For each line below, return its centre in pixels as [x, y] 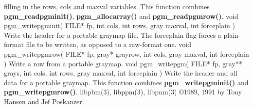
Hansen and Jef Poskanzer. [44, 101]
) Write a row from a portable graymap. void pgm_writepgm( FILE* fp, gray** [123, 63]
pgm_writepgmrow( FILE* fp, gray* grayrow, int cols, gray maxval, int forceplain [126, 54]
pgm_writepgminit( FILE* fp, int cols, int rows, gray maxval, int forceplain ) [119, 25]
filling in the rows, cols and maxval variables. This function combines [107, 6]
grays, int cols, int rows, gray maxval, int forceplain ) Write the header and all [121, 73]
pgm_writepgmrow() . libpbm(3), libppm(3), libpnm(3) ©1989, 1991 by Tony [123, 92]
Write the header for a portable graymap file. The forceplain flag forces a [113, 35]
